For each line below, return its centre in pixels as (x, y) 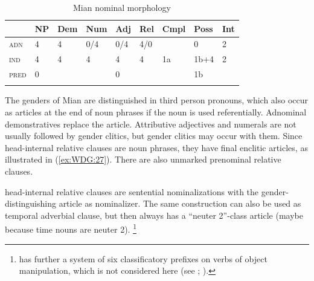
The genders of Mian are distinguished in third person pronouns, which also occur (157, 100)
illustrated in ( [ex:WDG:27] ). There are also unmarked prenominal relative (143, 159)
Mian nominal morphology (122, 7)
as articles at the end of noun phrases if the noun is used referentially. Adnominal (156, 112)
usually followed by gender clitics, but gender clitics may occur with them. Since (154, 136)
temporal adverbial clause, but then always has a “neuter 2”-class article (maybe (154, 215)
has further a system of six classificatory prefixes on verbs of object (143, 258)
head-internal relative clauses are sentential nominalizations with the (132, 191)
